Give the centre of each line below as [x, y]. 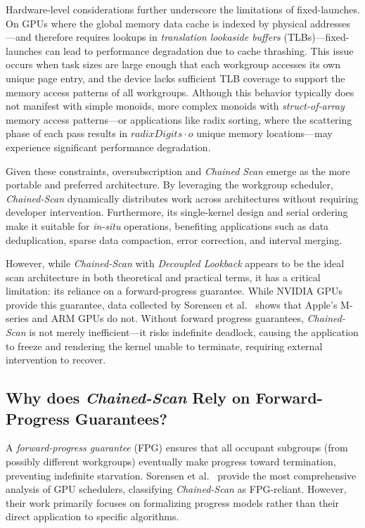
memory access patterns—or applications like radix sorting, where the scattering [179, 119]
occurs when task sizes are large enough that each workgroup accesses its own [173, 64]
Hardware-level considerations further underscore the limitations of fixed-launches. [183, 9]
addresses [331, 23]
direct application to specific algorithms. [92, 516]
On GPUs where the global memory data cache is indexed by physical [156, 23]
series [17, 318]
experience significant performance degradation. [108, 147]
